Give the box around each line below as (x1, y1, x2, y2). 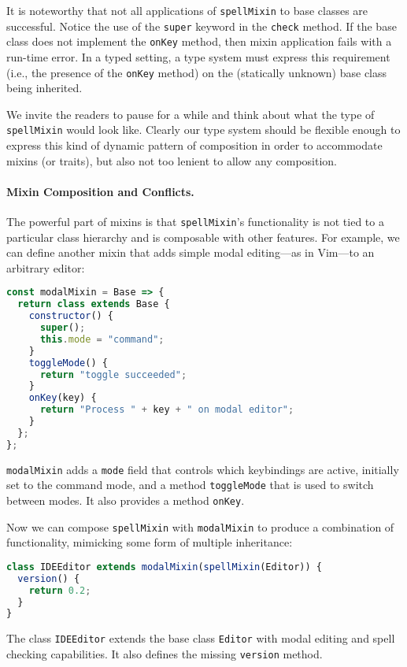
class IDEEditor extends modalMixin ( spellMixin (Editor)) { (6, 561, 322, 573)
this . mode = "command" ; (39, 333, 165, 345)
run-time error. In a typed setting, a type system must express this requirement (6, 48, 390, 65)
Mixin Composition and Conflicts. (6, 183, 194, 199)
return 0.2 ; (28, 584, 91, 596)
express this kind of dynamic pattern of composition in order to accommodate (6, 137, 383, 154)
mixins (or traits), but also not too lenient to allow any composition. (6, 152, 338, 169)
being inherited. (6, 80, 83, 96)
